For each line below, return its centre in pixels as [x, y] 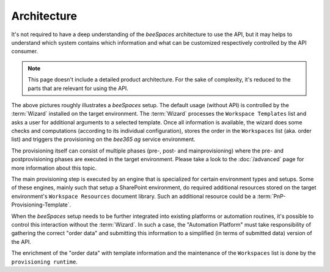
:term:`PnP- [271, 196]
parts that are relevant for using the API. [78, 88]
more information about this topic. [54, 168]
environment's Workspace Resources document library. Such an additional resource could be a [134, 196]
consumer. [25, 51]
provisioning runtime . [44, 262]
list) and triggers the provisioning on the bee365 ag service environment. [103, 139]
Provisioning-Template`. [41, 205]
